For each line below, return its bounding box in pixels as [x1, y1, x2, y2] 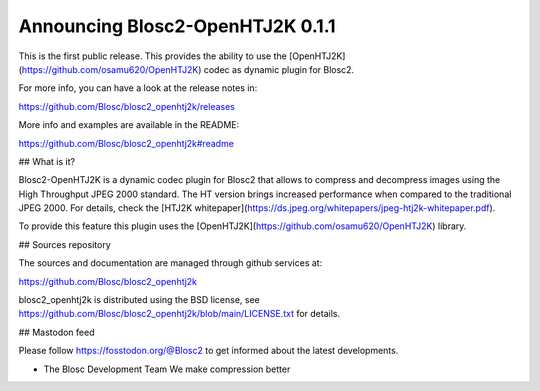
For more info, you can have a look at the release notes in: [18, 82, 258, 94]
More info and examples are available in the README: [18, 119, 240, 131]
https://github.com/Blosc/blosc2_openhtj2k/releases [18, 100, 235, 112]
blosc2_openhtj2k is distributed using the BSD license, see [18, 294, 260, 306]
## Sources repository [18, 238, 111, 250]
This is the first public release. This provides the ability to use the [18, 50, 287, 62]
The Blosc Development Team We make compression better [43, 363, 291, 375]
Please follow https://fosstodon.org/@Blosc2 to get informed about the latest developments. [18, 345, 399, 357]
